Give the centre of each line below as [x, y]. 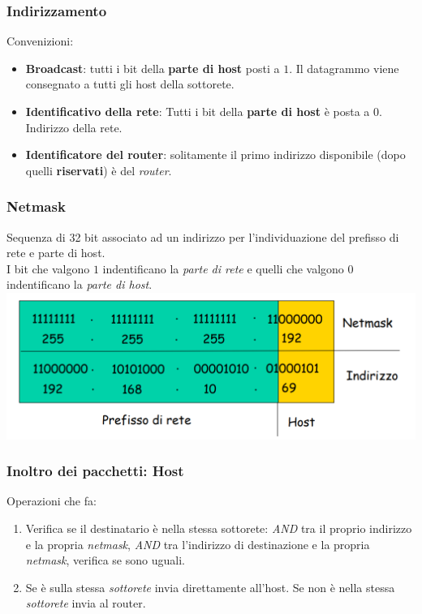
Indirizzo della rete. [74, 127]
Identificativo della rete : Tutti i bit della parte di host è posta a [198, 111]
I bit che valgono [48, 268]
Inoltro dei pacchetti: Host [95, 471]
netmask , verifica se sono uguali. [105, 560]
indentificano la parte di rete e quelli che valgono [223, 268]
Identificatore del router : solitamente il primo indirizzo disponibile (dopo [215, 155]
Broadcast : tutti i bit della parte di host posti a [153, 68]
